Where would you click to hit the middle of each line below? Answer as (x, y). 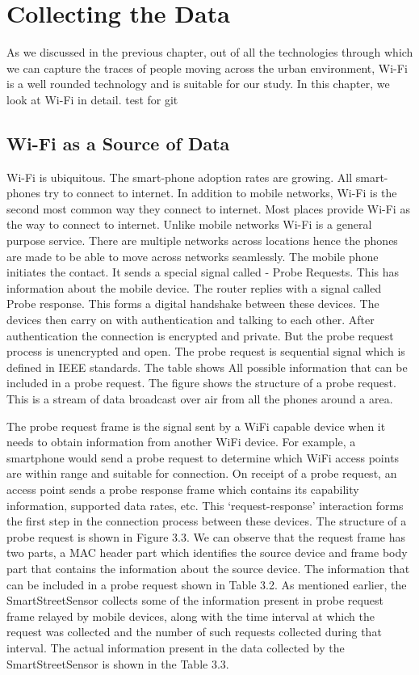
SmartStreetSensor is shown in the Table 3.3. (118, 663)
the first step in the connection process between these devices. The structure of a (207, 521)
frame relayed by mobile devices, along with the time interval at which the (191, 616)
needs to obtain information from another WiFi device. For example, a (181, 442)
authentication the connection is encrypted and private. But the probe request (200, 335)
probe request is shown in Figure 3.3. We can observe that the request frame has (206, 536)
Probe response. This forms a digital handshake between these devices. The (193, 304)
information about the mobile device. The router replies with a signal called (194, 287)
